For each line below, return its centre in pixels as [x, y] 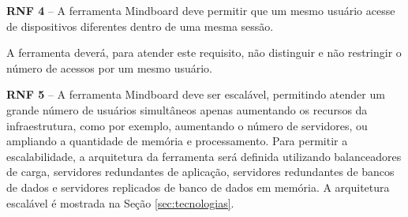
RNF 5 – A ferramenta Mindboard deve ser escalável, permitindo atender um [196, 94]
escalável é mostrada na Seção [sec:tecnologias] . [120, 202]
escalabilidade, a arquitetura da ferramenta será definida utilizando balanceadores [204, 156]
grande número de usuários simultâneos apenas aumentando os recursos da [187, 109]
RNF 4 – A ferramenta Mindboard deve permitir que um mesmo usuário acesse [201, 10]
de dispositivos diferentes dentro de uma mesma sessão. [140, 26]
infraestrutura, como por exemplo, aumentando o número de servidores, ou [187, 125]
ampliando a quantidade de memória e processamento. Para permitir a [177, 141]
